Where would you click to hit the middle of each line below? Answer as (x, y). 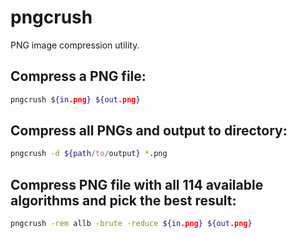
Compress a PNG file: (78, 76)
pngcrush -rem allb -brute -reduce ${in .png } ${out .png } (131, 224)
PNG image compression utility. (75, 45)
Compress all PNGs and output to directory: (149, 131)
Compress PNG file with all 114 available (137, 184)
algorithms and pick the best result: (123, 200)
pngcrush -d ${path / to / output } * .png (89, 154)
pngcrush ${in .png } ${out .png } (75, 99)
